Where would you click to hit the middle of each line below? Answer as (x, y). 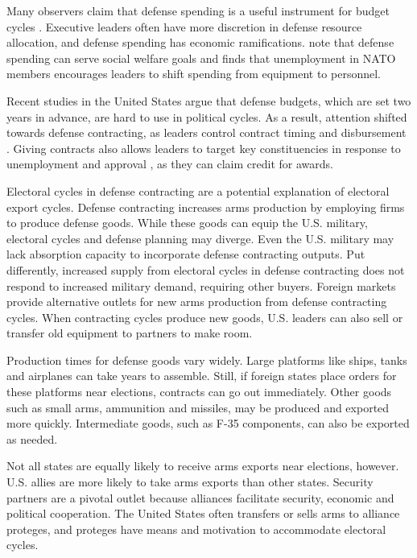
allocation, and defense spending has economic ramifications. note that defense (200, 42)
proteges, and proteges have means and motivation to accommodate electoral (196, 529)
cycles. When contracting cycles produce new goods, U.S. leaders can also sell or (205, 317)
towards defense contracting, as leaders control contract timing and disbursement (206, 132)
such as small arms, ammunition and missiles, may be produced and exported (198, 407)
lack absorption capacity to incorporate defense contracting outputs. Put (186, 254)
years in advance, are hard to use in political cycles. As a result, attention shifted (207, 116)
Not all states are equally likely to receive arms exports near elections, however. (203, 466)
